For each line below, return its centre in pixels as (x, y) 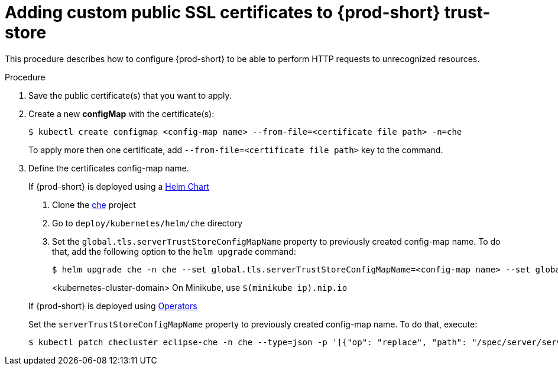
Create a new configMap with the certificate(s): (121, 113)
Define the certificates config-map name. (109, 168)
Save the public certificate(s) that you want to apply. (130, 95)
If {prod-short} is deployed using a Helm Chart (119, 186)
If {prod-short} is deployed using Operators (113, 306)
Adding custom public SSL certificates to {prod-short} (223, 12)
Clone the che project (94, 205)
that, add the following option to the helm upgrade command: (174, 251)
